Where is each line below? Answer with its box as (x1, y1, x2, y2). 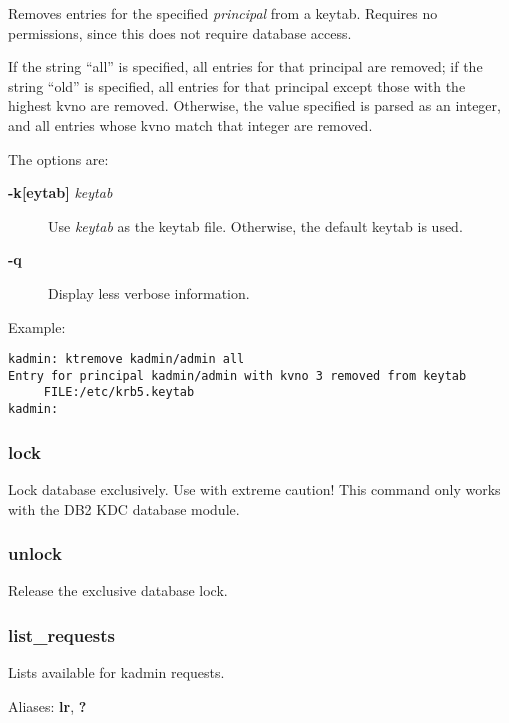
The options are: (8, 148, 109, 169)
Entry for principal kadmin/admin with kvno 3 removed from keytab (8, 368, 467, 383)
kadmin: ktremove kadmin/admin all (8, 352, 245, 367)
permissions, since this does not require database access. (8, 22, 352, 43)
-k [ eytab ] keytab (8, 182, 113, 203)
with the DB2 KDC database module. (8, 498, 240, 519)
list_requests (8, 622, 115, 647)
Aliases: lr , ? (8, 695, 87, 716)
